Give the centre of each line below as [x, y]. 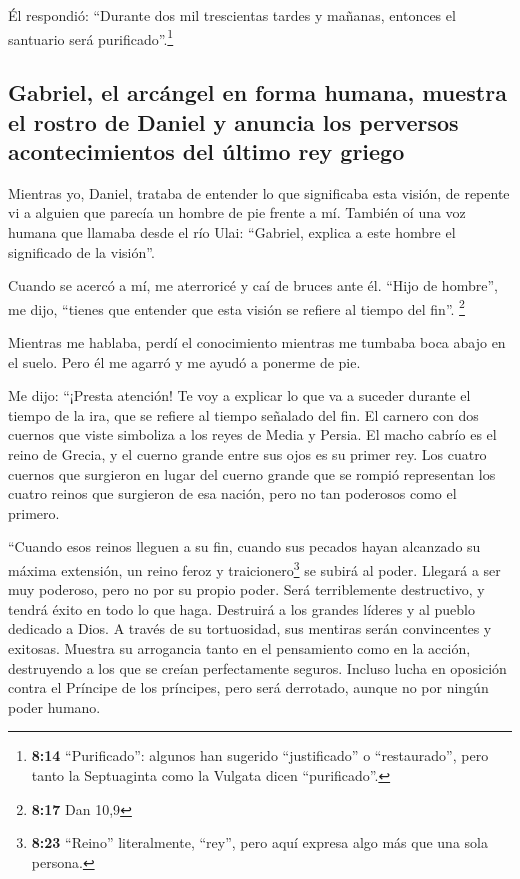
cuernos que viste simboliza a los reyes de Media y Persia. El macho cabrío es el [252, 434]
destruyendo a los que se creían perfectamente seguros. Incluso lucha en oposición [257, 667]
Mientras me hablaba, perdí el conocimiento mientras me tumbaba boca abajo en [257, 342]
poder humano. [54, 706]
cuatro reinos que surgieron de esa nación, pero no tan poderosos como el [232, 493]
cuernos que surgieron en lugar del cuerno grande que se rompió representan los [252, 473]
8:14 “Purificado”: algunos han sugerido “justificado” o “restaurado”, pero [260, 755]
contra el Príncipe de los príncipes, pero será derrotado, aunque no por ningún [248, 687]
